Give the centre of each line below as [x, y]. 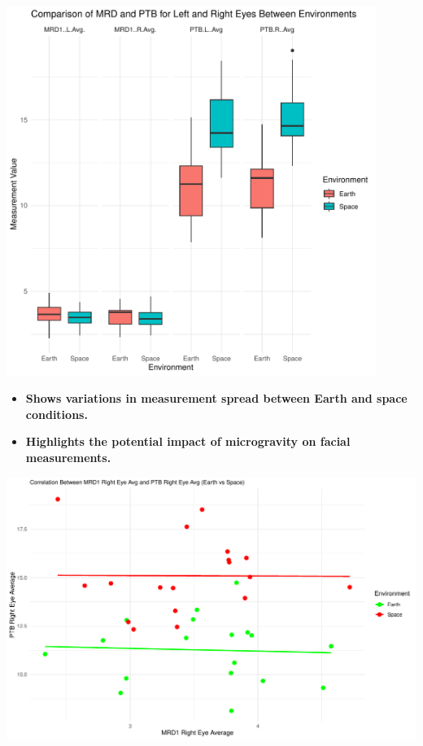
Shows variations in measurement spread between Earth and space [216, 398]
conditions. [57, 414]
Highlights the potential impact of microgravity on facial [188, 441]
